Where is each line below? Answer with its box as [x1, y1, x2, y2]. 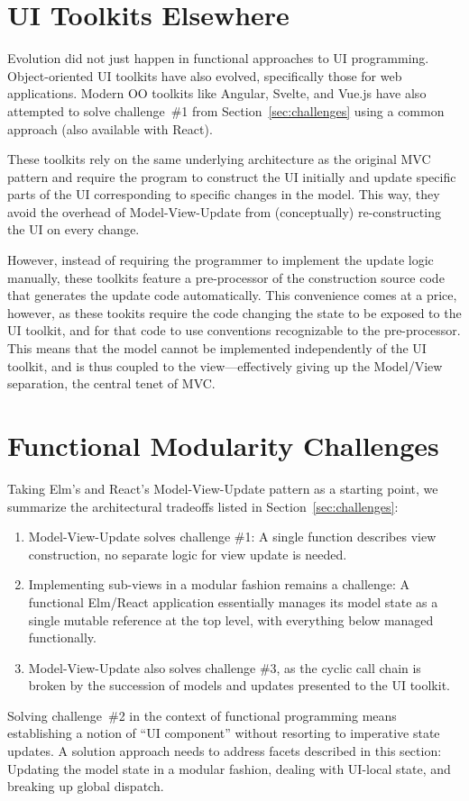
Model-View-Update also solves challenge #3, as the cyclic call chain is [28, 658, 421, 677]
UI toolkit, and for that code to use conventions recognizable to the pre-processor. [7, 321, 461, 340]
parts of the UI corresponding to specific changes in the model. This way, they [7, 185, 440, 204]
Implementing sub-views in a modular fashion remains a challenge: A [28, 575, 410, 594]
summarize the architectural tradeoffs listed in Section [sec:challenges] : [7, 496, 399, 515]
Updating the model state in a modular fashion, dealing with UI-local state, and [7, 759, 451, 778]
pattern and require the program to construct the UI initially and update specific [7, 167, 456, 186]
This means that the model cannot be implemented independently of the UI [7, 339, 427, 358]
